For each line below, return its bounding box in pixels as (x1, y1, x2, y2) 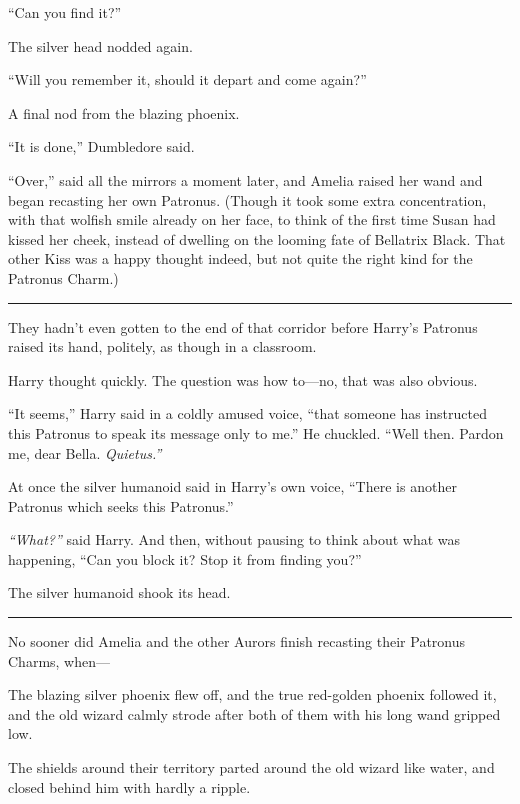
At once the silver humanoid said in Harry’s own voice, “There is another (8, 476, 457, 497)
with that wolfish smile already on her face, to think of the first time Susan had (8, 209, 496, 230)
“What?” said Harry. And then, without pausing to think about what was (8, 529, 461, 550)
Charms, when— (8, 650, 111, 671)
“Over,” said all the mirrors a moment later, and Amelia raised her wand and (8, 169, 483, 190)
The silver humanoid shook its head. (8, 582, 231, 603)
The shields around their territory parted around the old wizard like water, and (8, 757, 495, 778)
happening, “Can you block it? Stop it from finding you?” (8, 548, 362, 569)
